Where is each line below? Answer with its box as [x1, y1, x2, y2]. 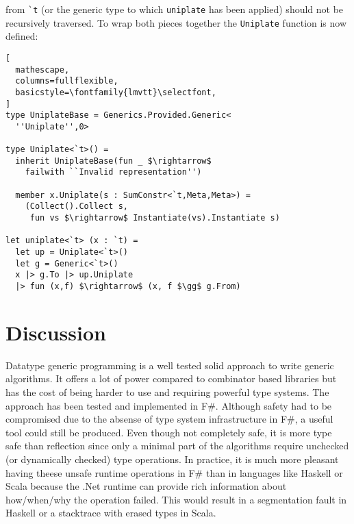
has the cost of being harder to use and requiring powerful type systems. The [5, 385, 329, 399]
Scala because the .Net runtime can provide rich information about [5, 479, 287, 493]
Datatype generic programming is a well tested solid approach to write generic [5, 358, 334, 372]
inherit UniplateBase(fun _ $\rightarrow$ [15, 155, 212, 166]
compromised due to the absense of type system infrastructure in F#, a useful [5, 412, 333, 426]
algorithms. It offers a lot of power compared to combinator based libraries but [5, 371, 337, 386]
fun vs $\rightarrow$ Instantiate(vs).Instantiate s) [29, 213, 280, 223]
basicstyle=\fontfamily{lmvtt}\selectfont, [15, 87, 216, 97]
